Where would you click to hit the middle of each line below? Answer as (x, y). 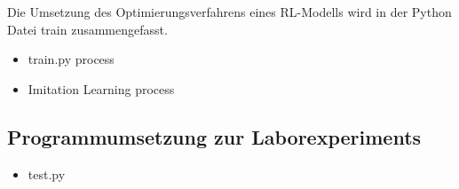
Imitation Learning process (101, 88)
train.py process (71, 59)
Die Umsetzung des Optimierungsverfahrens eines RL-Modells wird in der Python (229, 12)
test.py (47, 173)
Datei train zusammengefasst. (87, 29)
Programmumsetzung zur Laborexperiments (214, 136)
